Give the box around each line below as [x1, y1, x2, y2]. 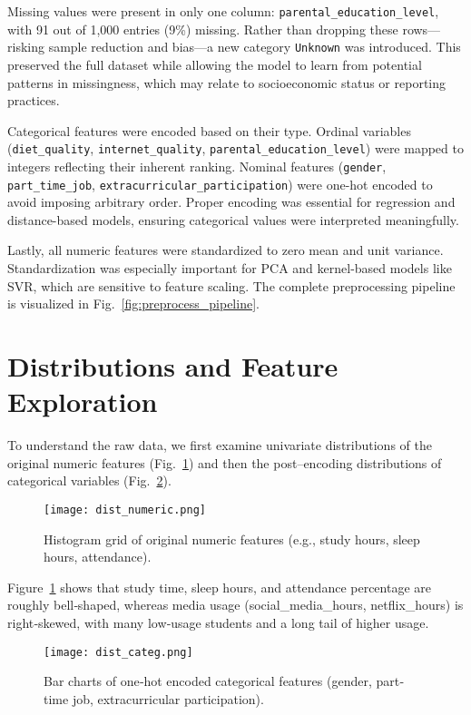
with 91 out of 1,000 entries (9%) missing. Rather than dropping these [7, 19, 398, 38]
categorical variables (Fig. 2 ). [7, 471, 172, 490]
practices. [7, 91, 60, 110]
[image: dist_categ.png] [44, 645, 193, 659]
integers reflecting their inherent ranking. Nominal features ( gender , [7, 156, 387, 175]
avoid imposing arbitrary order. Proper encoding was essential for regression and [7, 192, 456, 211]
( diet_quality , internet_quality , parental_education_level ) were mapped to [7, 139, 464, 158]
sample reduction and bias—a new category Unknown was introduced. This [48, 37, 461, 56]
